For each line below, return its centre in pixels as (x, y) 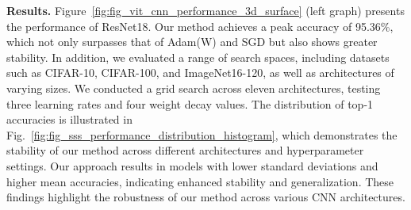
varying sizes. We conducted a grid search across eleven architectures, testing (194, 88)
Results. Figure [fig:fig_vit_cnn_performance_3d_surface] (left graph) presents (205, 10)
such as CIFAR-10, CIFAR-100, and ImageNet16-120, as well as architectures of (200, 73)
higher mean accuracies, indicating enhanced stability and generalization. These (200, 181)
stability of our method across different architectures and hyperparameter (185, 150)
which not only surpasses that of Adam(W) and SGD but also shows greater (192, 42)
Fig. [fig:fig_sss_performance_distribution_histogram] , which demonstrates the (202, 134)
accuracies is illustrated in (69, 119)
